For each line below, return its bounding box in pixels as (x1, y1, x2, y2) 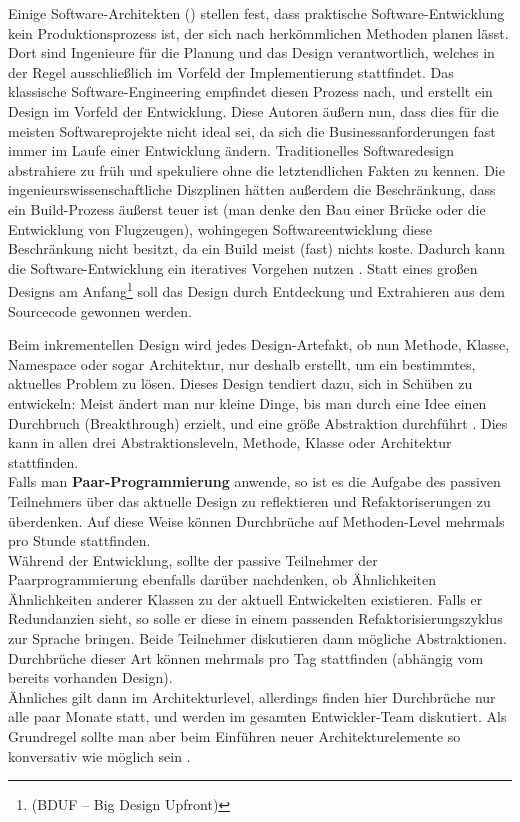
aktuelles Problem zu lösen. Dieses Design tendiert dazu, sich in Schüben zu (8, 373, 473, 394)
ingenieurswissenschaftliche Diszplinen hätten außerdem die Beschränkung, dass (8, 179, 496, 200)
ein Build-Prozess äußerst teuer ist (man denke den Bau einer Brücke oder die (8, 198, 486, 219)
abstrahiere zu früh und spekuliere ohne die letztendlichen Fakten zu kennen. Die (8, 159, 505, 180)
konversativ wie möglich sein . (8, 745, 191, 766)
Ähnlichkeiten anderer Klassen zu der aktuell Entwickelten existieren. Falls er (8, 588, 483, 609)
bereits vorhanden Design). (8, 667, 173, 688)
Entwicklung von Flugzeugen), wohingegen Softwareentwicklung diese (8, 218, 433, 239)
